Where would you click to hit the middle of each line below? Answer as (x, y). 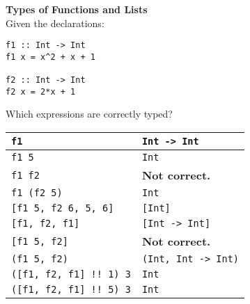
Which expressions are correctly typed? (89, 114)
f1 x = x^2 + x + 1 (50, 57)
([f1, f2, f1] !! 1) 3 (71, 274)
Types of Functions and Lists (77, 9)
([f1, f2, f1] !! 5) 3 (71, 290)
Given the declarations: (55, 23)
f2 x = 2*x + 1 (41, 91)
